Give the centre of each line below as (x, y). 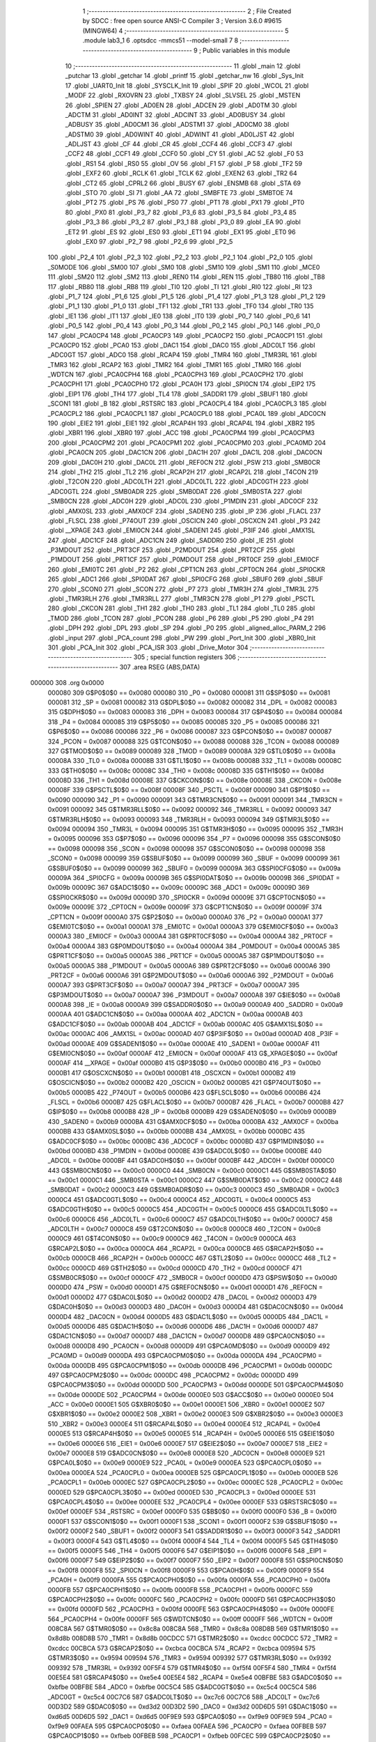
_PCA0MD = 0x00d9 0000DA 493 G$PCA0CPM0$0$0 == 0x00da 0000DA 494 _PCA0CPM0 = (185, 1356)
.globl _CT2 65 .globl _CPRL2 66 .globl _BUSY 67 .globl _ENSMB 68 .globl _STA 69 (183, 183)
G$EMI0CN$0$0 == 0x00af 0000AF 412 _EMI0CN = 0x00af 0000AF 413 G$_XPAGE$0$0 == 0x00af (193, 1054)
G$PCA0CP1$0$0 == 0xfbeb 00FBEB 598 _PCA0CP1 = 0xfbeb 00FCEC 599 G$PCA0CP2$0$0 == (189, 1736)
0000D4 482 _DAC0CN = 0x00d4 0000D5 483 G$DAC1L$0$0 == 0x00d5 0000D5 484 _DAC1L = (188, 1316)
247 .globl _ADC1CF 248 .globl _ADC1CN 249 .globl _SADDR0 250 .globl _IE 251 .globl (171, 540)
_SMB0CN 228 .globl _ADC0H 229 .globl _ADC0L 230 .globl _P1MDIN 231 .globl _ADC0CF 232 (183, 501)
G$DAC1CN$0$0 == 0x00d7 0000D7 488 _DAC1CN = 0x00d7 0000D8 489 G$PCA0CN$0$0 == (187, 1336)
